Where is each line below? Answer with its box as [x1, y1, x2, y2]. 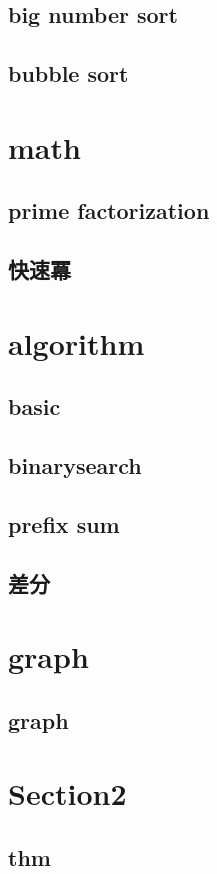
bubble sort [8, 58, 129, 89]
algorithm [8, 322, 145, 363]
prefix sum [8, 508, 120, 539]
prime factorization [8, 195, 210, 226]
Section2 [8, 773, 127, 814]
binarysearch [8, 450, 142, 481]
